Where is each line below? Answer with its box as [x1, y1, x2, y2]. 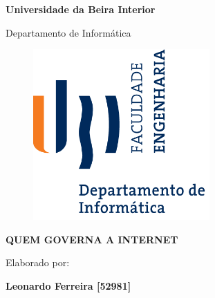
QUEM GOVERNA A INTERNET [6, 232, 178, 246]
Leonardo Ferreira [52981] [6, 278, 131, 292]
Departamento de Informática [6, 25, 131, 39]
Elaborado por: [6, 255, 70, 270]
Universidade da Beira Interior [6, 2, 156, 16]
